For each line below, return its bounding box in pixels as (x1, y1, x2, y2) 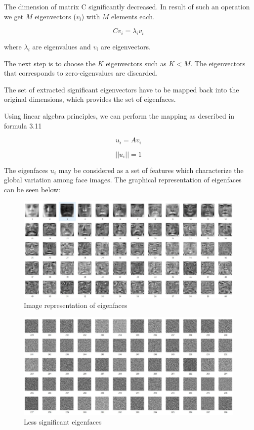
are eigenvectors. (101, 41, 151, 51)
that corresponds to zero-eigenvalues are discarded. (4, 68, 158, 78)
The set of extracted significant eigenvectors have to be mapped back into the (4, 84, 239, 94)
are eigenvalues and (32, 41, 91, 51)
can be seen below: (4, 184, 61, 194)
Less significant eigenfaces (24, 416, 102, 427)
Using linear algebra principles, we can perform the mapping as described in (4, 110, 235, 121)
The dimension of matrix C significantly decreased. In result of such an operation (4, 1, 250, 11)
